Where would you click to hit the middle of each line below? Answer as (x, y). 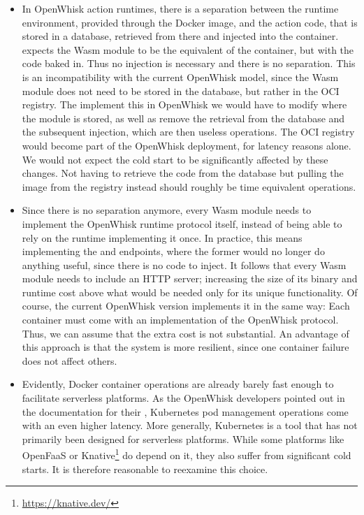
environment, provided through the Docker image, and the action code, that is (190, 22)
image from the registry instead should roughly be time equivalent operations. (189, 186)
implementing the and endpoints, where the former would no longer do (173, 251)
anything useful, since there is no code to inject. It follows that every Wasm (184, 264)
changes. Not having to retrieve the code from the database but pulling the (183, 173)
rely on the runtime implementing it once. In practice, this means (162, 237)
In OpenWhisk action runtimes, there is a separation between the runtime (180, 8)
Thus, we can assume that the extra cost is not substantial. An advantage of (185, 333)
